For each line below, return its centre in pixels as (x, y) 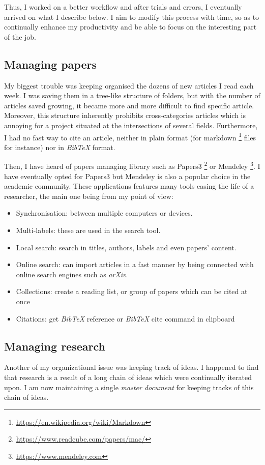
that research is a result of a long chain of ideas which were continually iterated (128, 377)
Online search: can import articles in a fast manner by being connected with (135, 264)
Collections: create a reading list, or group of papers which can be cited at (132, 291)
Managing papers (50, 64)
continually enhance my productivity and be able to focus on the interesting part (130, 27)
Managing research (55, 346)
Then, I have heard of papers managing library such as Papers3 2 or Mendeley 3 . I (132, 165)
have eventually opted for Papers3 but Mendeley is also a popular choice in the (127, 176)
